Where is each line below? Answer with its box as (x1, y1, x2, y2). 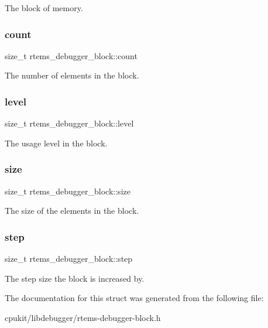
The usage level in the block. (5, 136, 108, 149)
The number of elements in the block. (5, 69, 139, 81)
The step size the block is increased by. (5, 272, 145, 284)
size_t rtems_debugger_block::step (5, 252, 133, 265)
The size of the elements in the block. (5, 204, 139, 217)
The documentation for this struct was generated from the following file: (5, 292, 264, 304)
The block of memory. (5, 2, 83, 13)
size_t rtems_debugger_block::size (5, 184, 130, 197)
